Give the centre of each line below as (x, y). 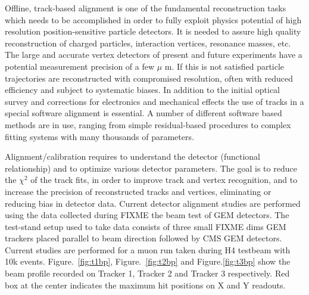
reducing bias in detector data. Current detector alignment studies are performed (153, 203)
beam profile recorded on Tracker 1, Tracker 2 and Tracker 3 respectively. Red (147, 273)
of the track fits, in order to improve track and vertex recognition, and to (164, 180)
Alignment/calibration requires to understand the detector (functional (132, 156)
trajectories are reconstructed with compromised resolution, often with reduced (149, 78)
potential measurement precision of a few (80, 66)
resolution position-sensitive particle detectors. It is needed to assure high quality (153, 31)
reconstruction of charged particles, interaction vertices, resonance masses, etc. (148, 43)
